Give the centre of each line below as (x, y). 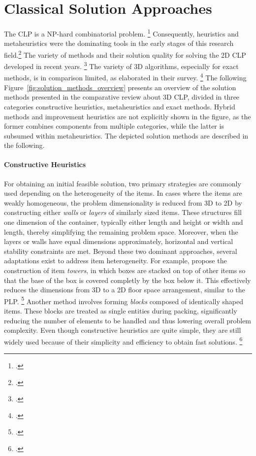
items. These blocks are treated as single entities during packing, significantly (121, 311)
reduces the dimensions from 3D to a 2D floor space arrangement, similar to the (125, 290)
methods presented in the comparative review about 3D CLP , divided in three (122, 97)
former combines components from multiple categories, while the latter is (114, 126)
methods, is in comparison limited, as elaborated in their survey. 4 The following (125, 77)
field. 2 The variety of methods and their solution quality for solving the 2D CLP (125, 54)
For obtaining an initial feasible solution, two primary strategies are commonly (123, 183)
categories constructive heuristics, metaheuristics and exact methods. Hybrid (120, 106)
